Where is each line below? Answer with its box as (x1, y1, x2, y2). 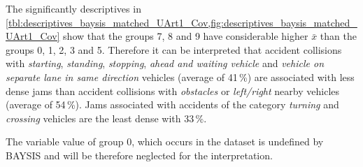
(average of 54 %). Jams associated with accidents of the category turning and (6, 97, 339, 112)
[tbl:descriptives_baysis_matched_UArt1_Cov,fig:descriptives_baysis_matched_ (6, 15, 357, 29)
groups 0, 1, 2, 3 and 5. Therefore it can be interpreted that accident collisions (6, 42, 342, 57)
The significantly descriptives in (6, 1, 141, 15)
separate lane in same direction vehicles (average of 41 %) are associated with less (6, 69, 355, 84)
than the (320, 29, 357, 43)
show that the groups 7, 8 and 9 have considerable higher (63, 29, 308, 43)
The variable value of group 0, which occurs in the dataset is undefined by (6, 134, 324, 149)
